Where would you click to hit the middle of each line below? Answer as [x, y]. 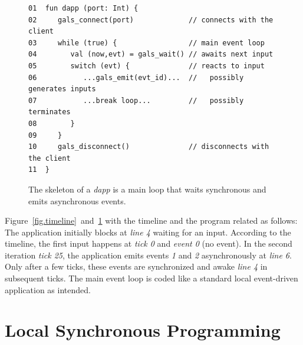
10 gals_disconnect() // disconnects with [149, 147]
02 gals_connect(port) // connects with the [151, 20]
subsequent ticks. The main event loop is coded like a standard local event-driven [151, 278]
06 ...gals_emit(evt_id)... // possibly [136, 77]
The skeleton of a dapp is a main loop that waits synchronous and [147, 189]
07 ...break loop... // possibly [136, 100]
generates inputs [62, 89]
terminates [50, 112]
